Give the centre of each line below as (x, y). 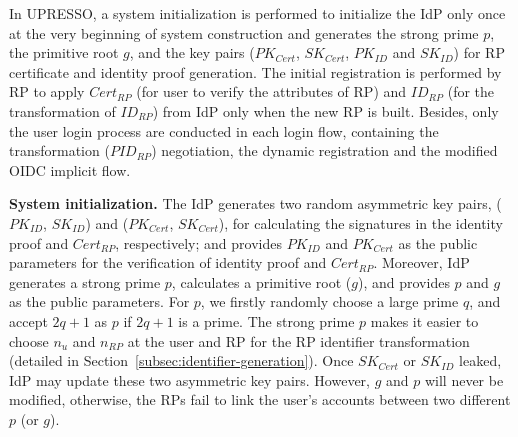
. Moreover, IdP (421, 262)
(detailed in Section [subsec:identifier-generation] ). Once (181, 360)
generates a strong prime (85, 281)
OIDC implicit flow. (70, 169)
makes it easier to (424, 320)
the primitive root (64, 52)
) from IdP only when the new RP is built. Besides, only (325, 110)
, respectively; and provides (198, 242)
